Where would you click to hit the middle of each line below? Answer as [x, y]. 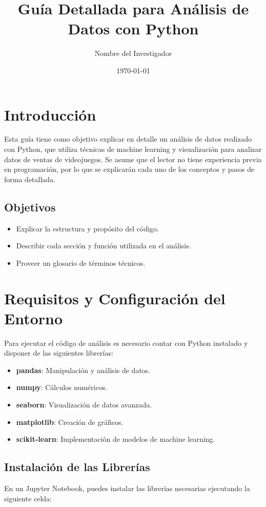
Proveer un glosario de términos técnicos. [81, 262]
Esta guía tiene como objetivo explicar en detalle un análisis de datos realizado [128, 139]
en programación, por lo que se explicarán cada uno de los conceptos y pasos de [129, 169]
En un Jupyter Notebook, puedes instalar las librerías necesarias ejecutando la [127, 488]
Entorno [34, 318]
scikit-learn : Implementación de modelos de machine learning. [116, 439]
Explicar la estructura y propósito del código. [88, 228]
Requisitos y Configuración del [115, 298]
